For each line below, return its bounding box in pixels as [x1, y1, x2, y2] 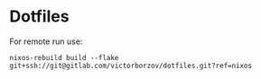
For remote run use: [9, 36, 83, 47]
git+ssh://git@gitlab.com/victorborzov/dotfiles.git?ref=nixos [9, 61, 253, 70]
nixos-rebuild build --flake [9, 53, 119, 62]
